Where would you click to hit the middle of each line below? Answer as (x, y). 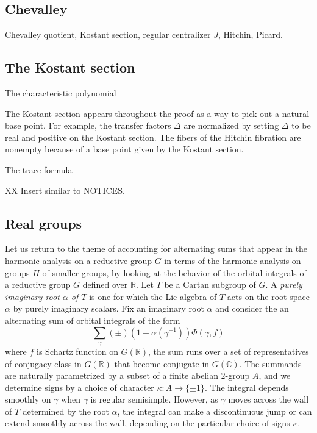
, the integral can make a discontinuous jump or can (215, 411)
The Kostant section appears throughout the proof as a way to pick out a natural (157, 113)
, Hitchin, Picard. (250, 34)
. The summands (270, 363)
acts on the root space (268, 296)
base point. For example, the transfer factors (88, 125)
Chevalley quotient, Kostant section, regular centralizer (108, 34)
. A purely (284, 284)
